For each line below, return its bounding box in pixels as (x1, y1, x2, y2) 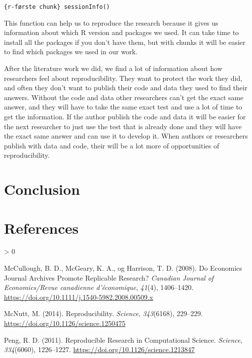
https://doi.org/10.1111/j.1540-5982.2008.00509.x (4, 291, 153, 302)
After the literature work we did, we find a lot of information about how (4, 63, 222, 73)
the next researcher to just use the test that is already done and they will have (4, 121, 242, 131)
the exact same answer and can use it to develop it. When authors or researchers (4, 131, 248, 141)
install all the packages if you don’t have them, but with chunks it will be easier (4, 36, 246, 47)
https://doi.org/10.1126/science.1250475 (4, 318, 126, 328)
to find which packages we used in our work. (4, 46, 138, 57)
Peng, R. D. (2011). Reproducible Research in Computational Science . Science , (4, 334, 243, 345)
